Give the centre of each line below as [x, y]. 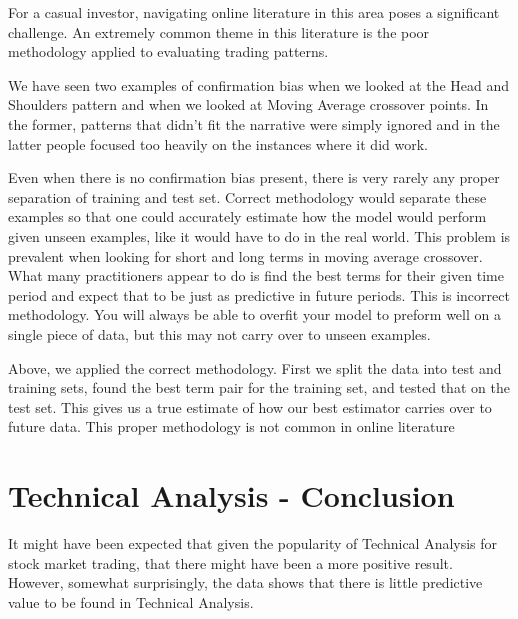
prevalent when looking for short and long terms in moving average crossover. [245, 255]
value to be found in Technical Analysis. [131, 601]
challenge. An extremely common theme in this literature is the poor [219, 31]
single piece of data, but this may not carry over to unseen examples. [219, 333]
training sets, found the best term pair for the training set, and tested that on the [259, 387]
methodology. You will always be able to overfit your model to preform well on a [254, 314]
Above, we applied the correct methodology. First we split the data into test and [255, 367]
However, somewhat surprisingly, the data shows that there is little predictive [245, 582]
